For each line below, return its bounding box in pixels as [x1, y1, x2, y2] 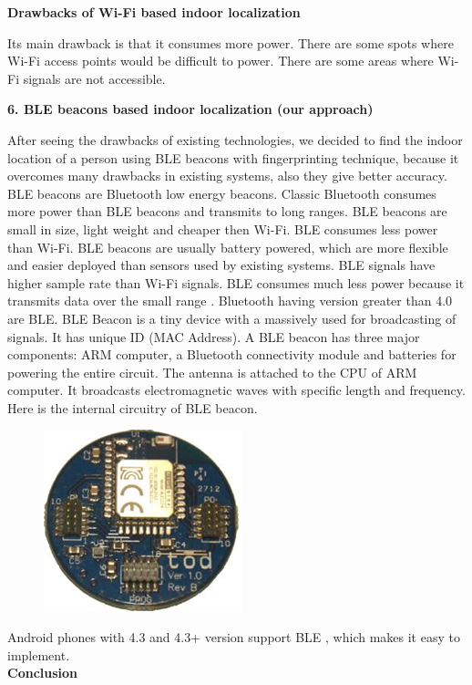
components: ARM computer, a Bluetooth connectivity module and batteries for [7, 345, 457, 364]
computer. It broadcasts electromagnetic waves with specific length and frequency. [7, 380, 466, 400]
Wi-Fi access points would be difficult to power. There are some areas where [7, 51, 434, 70]
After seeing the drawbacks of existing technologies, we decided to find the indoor [7, 130, 463, 149]
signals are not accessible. [23, 68, 166, 88]
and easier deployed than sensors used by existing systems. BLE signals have [7, 255, 436, 275]
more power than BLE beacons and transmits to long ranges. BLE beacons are [7, 202, 447, 221]
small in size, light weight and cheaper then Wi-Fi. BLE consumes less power [7, 219, 438, 238]
